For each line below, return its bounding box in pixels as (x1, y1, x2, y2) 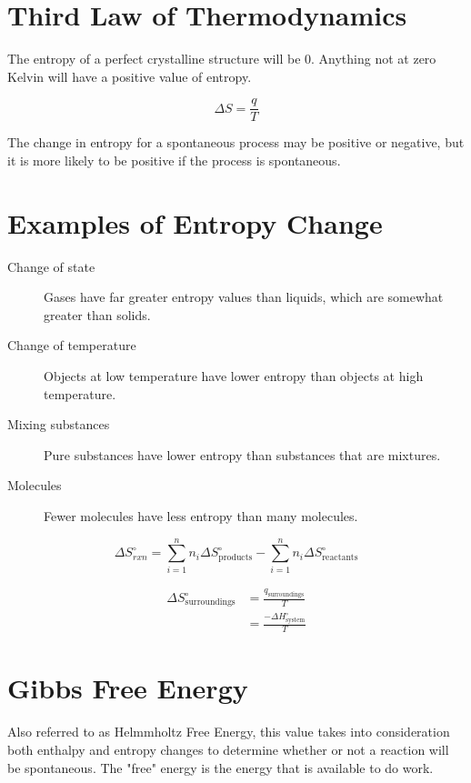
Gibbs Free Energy (7, 669, 248, 707)
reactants (322, 552, 358, 562)
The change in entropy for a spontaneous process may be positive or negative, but (7, 133, 465, 152)
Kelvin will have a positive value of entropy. (7, 66, 252, 85)
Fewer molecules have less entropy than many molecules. (44, 507, 358, 526)
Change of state (7, 256, 95, 276)
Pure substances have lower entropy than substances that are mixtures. (44, 445, 441, 464)
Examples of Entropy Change (7, 204, 383, 241)
